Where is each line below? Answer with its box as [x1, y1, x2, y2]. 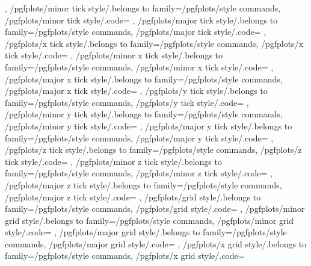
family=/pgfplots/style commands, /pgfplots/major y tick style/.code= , [5, 131, 274, 144]
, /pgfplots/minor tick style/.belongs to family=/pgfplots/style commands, [5, 2, 281, 14]
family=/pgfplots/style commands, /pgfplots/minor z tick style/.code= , [5, 167, 273, 179]
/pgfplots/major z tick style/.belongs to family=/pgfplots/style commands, [5, 178, 282, 191]
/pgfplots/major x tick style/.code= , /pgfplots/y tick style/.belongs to [5, 84, 268, 97]
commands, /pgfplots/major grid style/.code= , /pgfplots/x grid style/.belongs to [5, 237, 307, 250]
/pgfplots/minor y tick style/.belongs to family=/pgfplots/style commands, [5, 108, 283, 120]
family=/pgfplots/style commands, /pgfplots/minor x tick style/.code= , [5, 60, 274, 73]
